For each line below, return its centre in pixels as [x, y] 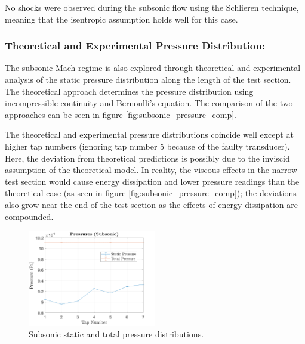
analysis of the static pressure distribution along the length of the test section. [148, 79]
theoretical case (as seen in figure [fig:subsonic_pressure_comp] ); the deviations [151, 193]
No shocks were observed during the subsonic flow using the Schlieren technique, [152, 7]
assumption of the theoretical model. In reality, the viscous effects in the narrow [151, 170]
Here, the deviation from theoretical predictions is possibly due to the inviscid [147, 158]
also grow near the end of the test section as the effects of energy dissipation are [152, 204]
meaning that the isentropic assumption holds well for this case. [121, 19]
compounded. [29, 216]
